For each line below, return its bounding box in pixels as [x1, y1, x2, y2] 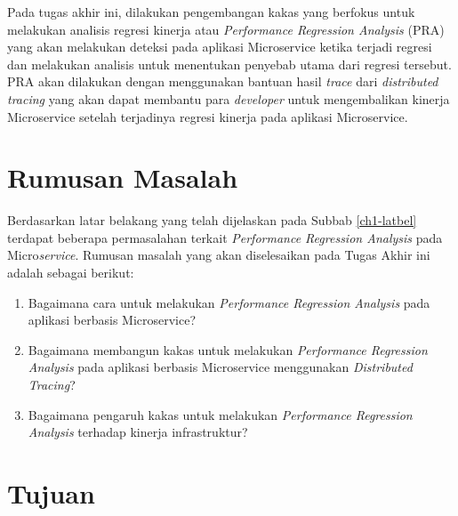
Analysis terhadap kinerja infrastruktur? [28, 423, 248, 441]
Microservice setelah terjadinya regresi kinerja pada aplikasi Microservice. [7, 107, 408, 125]
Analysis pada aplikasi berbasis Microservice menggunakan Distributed [28, 358, 413, 376]
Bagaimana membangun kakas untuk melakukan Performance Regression [28, 340, 428, 359]
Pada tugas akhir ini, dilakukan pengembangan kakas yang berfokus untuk [7, 3, 415, 20]
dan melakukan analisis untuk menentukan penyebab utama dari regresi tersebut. [7, 54, 452, 73]
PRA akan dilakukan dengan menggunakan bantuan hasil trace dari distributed [7, 72, 438, 91]
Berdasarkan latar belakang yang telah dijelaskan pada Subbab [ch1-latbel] [7, 211, 417, 230]
